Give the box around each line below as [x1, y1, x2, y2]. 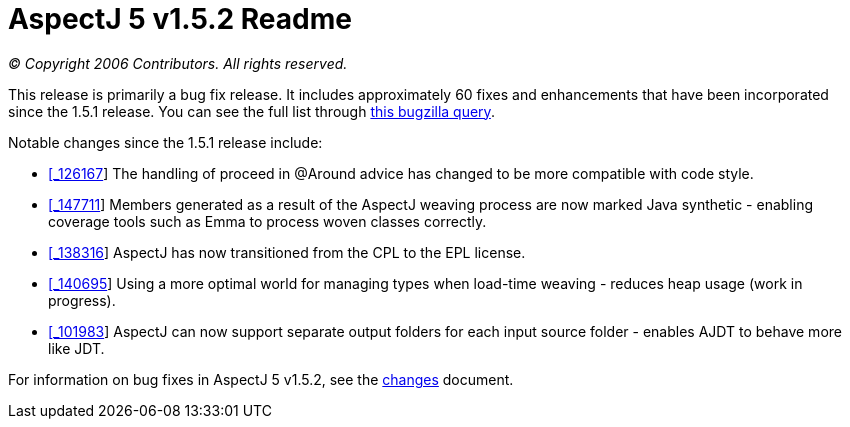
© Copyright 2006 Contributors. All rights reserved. [8, 54, 348, 72]
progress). [48, 291, 116, 309]
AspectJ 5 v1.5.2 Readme [8, 2, 352, 36]
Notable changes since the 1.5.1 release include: [8, 133, 323, 151]
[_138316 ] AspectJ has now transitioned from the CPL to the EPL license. [48, 243, 526, 261]
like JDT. [48, 339, 105, 357]
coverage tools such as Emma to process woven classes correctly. [48, 212, 487, 230]
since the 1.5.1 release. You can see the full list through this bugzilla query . [8, 102, 495, 120]
